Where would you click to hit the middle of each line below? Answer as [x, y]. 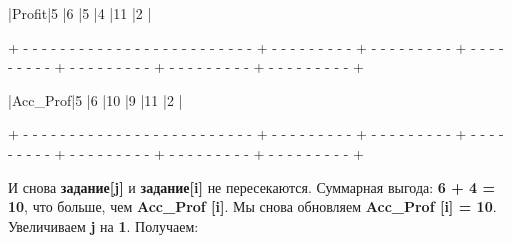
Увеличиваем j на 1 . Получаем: [103, 225]
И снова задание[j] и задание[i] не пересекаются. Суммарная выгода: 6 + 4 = [252, 186]
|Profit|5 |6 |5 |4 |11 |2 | [80, 13]
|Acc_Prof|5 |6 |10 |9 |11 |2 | [95, 99]
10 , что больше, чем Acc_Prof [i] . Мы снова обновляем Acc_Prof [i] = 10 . [252, 206]
